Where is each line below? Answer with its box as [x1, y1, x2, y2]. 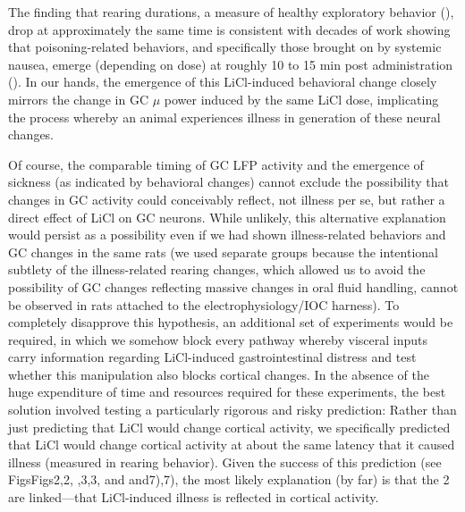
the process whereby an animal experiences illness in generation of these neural [8, 107, 441, 126]
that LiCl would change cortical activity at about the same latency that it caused [8, 435, 455, 454]
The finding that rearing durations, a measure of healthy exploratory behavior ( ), [8, 3, 454, 21]
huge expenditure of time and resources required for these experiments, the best [8, 382, 446, 401]
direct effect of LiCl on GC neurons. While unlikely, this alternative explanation [8, 207, 446, 226]
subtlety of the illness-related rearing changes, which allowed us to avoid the [8, 260, 426, 279]
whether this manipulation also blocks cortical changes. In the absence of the [8, 365, 430, 383]
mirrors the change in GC [8, 89, 149, 108]
